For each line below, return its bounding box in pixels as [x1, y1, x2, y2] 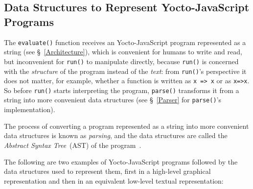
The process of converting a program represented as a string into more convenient [4, 120, 249, 131]
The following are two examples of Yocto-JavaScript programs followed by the [4, 156, 238, 166]
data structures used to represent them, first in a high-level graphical [4, 166, 211, 176]
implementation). [4, 104, 55, 115]
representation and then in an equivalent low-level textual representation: [4, 175, 224, 186]
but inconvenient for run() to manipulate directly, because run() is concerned [4, 56, 239, 66]
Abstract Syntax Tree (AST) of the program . [4, 140, 141, 150]
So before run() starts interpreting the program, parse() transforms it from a [4, 85, 239, 95]
